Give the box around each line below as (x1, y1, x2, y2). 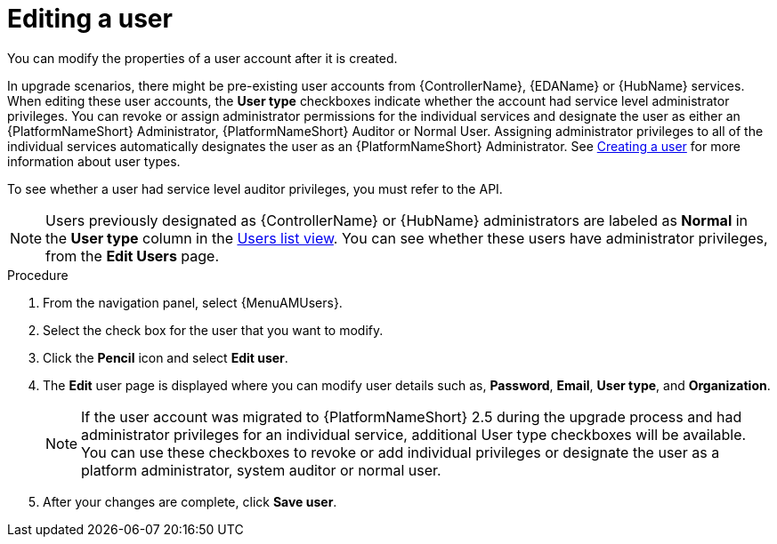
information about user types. (7, 153, 181, 169)
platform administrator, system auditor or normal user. (81, 460, 441, 479)
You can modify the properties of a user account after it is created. (7, 50, 398, 66)
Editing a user (7, 4, 173, 34)
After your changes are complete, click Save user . (43, 493, 337, 509)
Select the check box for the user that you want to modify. (43, 322, 384, 338)
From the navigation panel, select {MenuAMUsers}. (43, 294, 343, 310)
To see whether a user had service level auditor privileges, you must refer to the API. (7, 180, 503, 196)
